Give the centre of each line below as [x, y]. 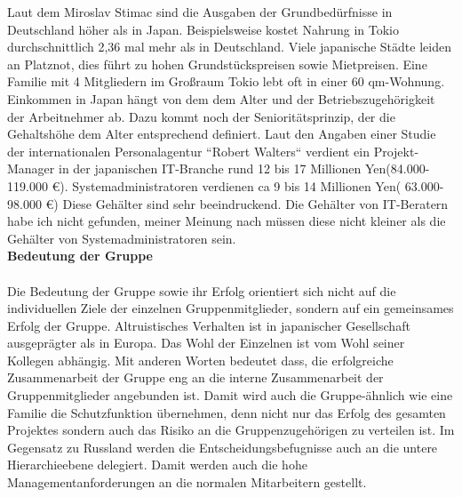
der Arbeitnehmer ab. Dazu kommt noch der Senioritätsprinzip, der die [201, 116]
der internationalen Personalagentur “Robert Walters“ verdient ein [189, 151]
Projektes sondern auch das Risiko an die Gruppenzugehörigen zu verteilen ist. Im [231, 430]
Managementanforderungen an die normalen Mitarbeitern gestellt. [187, 482]
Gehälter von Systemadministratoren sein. [122, 238]
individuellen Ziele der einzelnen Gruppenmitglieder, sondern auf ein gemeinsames [231, 308]
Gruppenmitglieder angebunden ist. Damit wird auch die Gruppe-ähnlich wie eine [230, 395]
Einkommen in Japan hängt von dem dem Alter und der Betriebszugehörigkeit [221, 98]
